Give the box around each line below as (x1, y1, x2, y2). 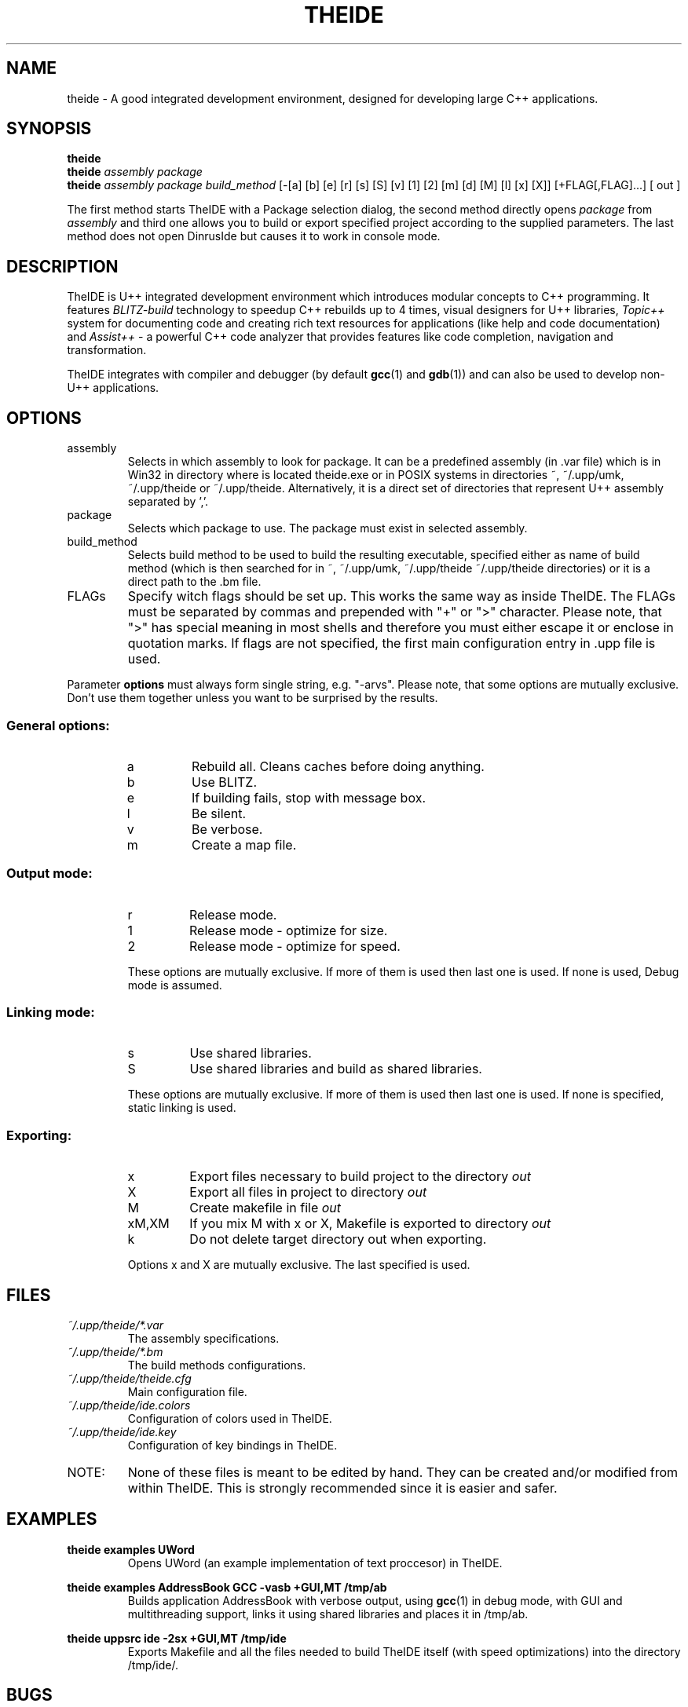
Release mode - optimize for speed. (189, 938, 401, 954)
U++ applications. (67, 381, 159, 395)
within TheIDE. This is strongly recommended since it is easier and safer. (127, 1479, 558, 1496)
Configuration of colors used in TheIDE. (127, 1411, 332, 1425)
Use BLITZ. (192, 773, 258, 790)
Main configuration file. (127, 1384, 247, 1398)
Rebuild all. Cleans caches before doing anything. (192, 758, 485, 774)
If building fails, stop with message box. (192, 789, 426, 806)
